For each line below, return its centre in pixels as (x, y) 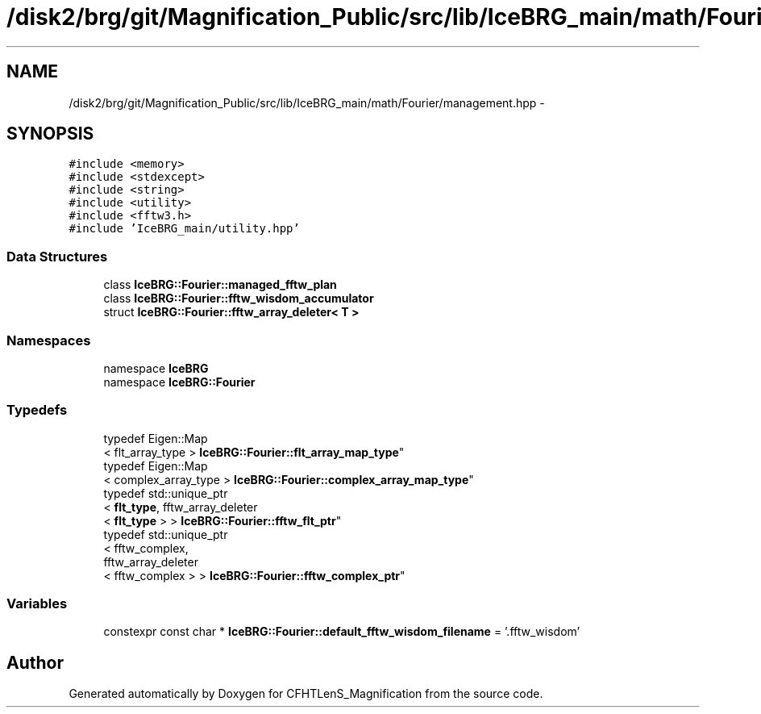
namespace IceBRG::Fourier (179, 382)
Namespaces (49, 340)
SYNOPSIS (50, 134)
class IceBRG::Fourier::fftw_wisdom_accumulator (239, 299)
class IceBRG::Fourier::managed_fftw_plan (220, 285)
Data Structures (57, 256)
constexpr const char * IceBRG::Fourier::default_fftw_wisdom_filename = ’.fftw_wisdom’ (342, 632)
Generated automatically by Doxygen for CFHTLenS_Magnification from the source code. (306, 694)
